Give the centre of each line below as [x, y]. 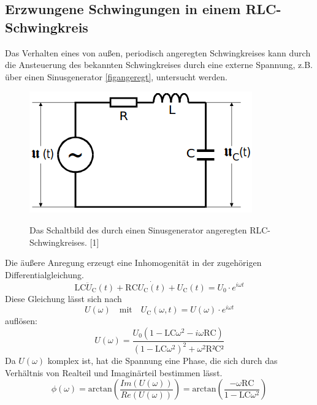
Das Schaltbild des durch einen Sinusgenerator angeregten [138, 229]
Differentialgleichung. [44, 274]
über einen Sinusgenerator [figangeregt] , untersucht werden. [116, 76]
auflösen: [21, 321]
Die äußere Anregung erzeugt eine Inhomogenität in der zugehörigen [133, 263]
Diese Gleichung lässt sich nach [63, 298]
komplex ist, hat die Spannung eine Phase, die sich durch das [162, 361]
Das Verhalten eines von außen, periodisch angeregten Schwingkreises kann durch [158, 52]
